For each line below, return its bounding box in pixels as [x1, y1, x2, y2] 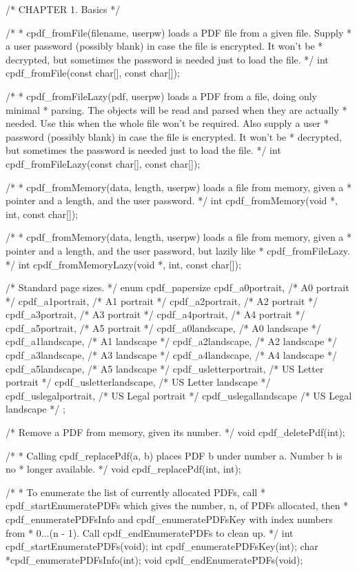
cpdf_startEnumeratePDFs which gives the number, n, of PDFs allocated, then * [6, 498, 349, 513]
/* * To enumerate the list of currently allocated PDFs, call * [6, 484, 265, 499]
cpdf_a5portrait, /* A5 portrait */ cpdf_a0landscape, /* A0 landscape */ [6, 320, 321, 335]
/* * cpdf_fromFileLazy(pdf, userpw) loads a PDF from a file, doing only [6, 88, 318, 103]
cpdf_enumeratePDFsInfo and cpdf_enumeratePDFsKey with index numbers [6, 512, 333, 526]
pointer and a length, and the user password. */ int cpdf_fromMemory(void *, [6, 193, 338, 208]
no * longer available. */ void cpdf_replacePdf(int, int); [6, 462, 241, 476]
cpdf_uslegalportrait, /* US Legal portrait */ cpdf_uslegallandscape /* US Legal [6, 388, 352, 402]
